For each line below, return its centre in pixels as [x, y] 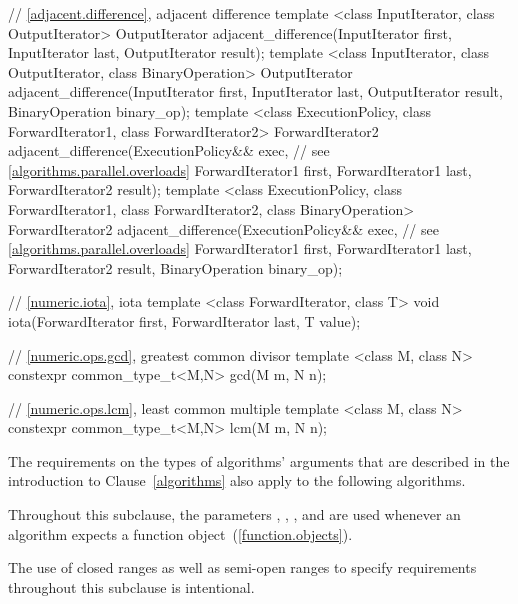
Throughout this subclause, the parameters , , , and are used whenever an [234, 514]
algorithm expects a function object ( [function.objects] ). [180, 533]
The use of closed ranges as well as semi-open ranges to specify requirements [242, 567]
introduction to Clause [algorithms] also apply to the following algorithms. [237, 480]
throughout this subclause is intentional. [131, 586]
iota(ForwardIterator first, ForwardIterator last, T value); [184, 320]
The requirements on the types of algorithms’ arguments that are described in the [259, 460]
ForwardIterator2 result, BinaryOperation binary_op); [175, 267]
